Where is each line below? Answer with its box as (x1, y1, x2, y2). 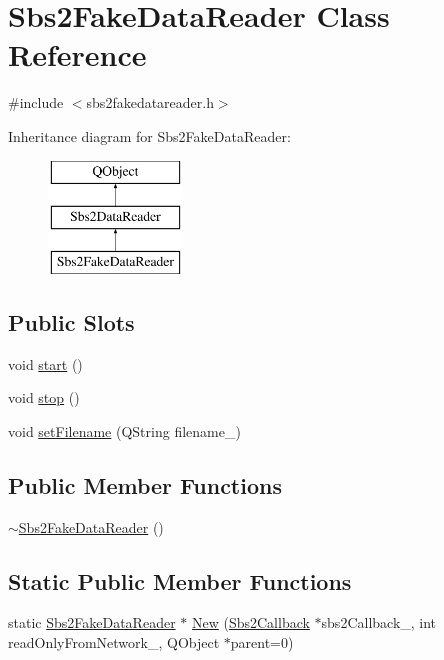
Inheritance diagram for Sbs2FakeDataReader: (8, 125, 291, 146)
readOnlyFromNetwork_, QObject (8, 632, 220, 653)
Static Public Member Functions (8, 565, 352, 596)
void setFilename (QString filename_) (8, 420, 241, 441)
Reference (8, 34, 147, 75)
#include (8, 92, 64, 113)
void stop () (8, 387, 80, 408)
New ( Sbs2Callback (191, 612, 310, 633)
